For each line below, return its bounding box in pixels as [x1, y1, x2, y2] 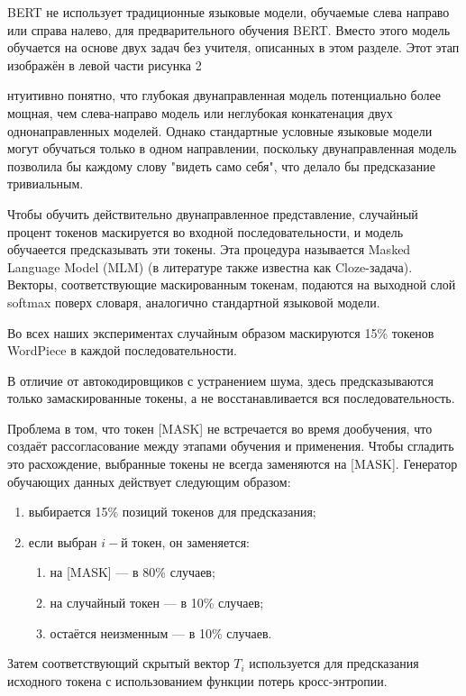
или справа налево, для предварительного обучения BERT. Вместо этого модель [7, 20, 451, 39]
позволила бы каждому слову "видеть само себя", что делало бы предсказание [7, 156, 436, 175]
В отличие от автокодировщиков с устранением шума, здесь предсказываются [7, 371, 434, 389]
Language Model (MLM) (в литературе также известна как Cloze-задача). [7, 257, 413, 276]
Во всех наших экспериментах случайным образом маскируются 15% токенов [7, 323, 434, 342]
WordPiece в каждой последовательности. [7, 341, 237, 360]
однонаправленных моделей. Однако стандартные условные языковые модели [7, 121, 433, 140]
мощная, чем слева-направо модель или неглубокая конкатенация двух [7, 103, 393, 122]
